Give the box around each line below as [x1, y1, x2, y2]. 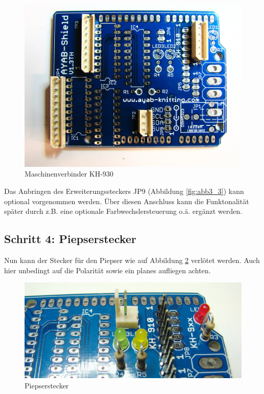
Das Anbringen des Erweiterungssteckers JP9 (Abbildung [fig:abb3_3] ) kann [4, 186, 244, 196]
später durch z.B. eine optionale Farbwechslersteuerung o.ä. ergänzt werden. [4, 206, 243, 216]
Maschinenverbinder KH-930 [25, 168, 114, 179]
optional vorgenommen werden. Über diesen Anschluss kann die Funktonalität [4, 195, 249, 206]
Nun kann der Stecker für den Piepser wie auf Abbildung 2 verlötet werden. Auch [4, 255, 260, 266]
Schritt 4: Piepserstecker [4, 231, 137, 247]
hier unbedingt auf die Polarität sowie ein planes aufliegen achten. [4, 265, 211, 275]
